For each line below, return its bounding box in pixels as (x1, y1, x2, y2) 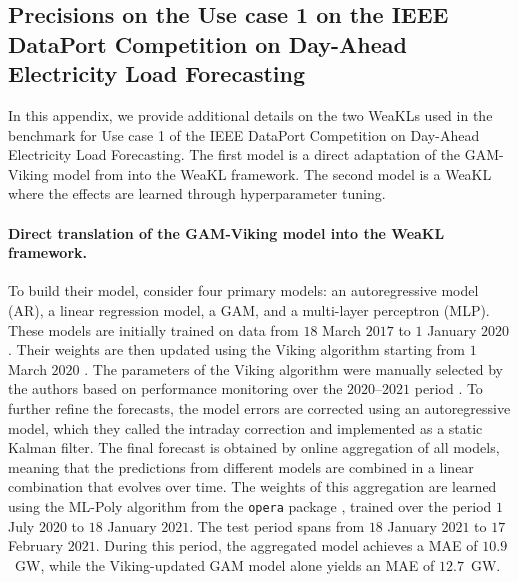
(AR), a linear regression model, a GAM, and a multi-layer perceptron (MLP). (8, 299, 490, 320)
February (8, 535, 64, 556)
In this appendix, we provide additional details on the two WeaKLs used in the (8, 104, 493, 125)
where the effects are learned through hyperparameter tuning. (8, 183, 386, 204)
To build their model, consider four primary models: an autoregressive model (8, 280, 479, 301)
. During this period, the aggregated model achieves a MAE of (95, 535, 478, 556)
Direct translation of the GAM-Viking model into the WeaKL (8, 222, 445, 243)
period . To (414, 378, 483, 399)
